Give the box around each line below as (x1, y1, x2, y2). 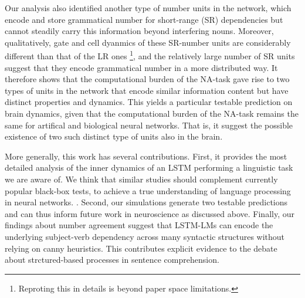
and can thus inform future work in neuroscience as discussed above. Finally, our (5, 207, 294, 219)
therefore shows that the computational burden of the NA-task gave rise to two (5, 73, 290, 85)
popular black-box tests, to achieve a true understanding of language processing (5, 184, 291, 197)
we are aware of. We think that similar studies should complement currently (5, 172, 278, 185)
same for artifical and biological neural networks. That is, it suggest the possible (5, 118, 293, 131)
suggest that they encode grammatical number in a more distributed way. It (5, 61, 278, 73)
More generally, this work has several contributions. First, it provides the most (5, 150, 287, 162)
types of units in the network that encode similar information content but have (5, 84, 289, 96)
